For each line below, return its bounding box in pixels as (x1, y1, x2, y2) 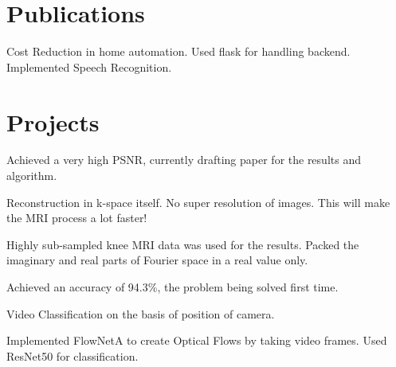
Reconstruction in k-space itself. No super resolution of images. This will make (6, 193, 390, 210)
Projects (6, 105, 100, 138)
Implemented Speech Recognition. (6, 58, 172, 75)
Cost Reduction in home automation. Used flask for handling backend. (6, 43, 351, 60)
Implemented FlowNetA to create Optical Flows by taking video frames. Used (6, 332, 387, 349)
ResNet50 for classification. (6, 347, 139, 364)
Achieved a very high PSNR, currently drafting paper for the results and (6, 151, 361, 168)
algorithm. (6, 167, 57, 184)
